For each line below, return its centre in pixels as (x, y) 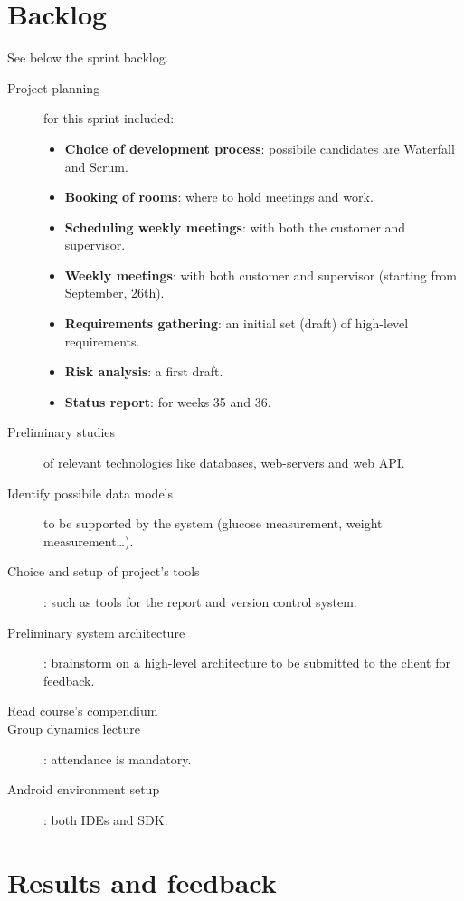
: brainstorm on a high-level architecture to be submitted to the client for (247, 663)
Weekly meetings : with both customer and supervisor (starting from (260, 275)
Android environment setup (84, 789)
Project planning (54, 87)
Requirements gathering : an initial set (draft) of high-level (237, 323)
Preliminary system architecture (96, 632)
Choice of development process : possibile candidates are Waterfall (260, 148)
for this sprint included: (109, 118)
